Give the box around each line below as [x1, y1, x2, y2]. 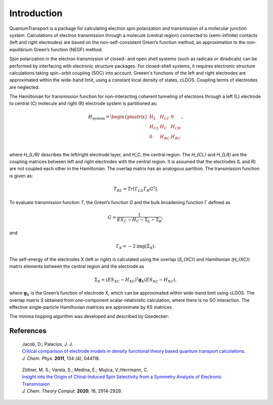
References [9, 327, 47, 335]
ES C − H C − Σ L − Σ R [117, 217, 162, 224]
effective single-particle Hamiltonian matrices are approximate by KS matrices [9, 304, 172, 310]
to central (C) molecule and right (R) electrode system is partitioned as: [9, 100, 158, 106]
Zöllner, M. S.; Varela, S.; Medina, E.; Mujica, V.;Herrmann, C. [22, 367, 149, 373]
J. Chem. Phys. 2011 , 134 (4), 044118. [22, 355, 100, 361]
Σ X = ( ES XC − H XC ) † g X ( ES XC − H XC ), [94, 276, 177, 283]
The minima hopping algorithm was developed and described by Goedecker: [9, 313, 169, 319]
